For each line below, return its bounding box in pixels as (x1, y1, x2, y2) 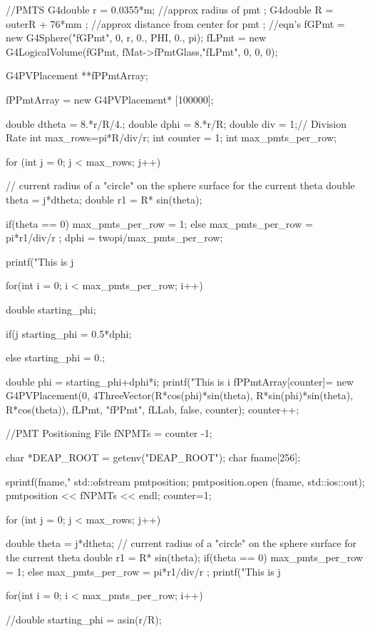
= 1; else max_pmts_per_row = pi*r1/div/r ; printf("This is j (6, 563, 281, 578)
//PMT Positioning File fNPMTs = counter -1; (6, 426, 212, 441)
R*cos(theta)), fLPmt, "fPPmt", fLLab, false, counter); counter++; (6, 401, 299, 416)
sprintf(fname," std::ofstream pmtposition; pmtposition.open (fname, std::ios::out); (6, 473, 365, 488)
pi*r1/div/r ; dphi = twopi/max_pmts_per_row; (6, 230, 223, 245)
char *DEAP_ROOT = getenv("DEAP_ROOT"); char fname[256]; (6, 450, 301, 465)
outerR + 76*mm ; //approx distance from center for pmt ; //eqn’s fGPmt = (6, 16, 345, 31)
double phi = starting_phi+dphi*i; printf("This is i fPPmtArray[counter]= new (6, 373, 354, 388)
